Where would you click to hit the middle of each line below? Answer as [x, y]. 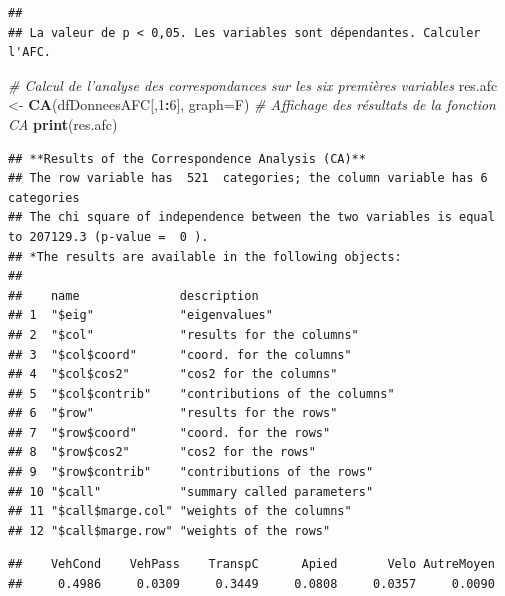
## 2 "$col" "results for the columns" [183, 334]
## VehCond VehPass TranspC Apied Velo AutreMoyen [251, 564]
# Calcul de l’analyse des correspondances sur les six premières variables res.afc [253, 84]
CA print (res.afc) [63, 123]
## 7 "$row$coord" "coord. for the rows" [169, 432]
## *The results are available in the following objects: [205, 256]
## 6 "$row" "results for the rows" [173, 413]
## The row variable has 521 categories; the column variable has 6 [248, 178]
